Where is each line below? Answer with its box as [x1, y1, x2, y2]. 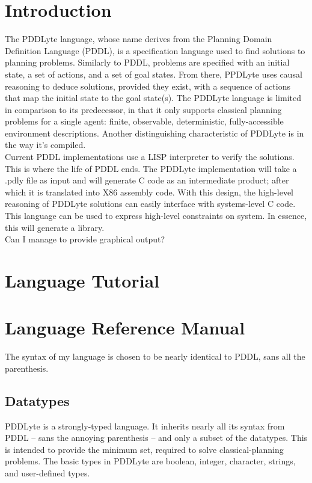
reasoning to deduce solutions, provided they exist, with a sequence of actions [5, 79, 290, 92]
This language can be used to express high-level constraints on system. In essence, [5, 209, 307, 222]
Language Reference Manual [5, 315, 245, 340]
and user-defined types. [5, 467, 90, 479]
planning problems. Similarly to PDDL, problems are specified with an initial [5, 56, 290, 69]
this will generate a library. [5, 221, 105, 233]
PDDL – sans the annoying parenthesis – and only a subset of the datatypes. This [5, 431, 308, 444]
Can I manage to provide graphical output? [5, 233, 165, 245]
